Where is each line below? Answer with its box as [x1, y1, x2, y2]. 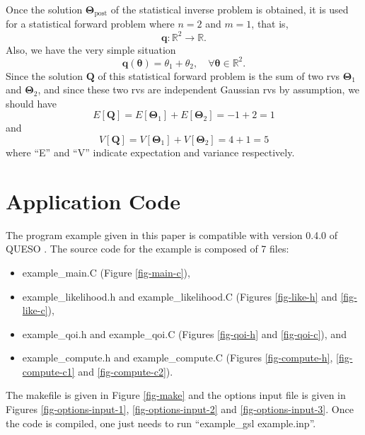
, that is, [251, 16, 289, 31]
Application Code [6, 186, 181, 215]
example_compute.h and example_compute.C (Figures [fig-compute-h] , [22, 350, 333, 365]
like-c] [22, 303, 48, 318]
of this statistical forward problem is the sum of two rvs [98, 68, 340, 83]
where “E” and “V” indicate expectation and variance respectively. [6, 145, 295, 160]
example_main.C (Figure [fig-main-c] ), [22, 265, 190, 279]
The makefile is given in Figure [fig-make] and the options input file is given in [6, 388, 346, 402]
